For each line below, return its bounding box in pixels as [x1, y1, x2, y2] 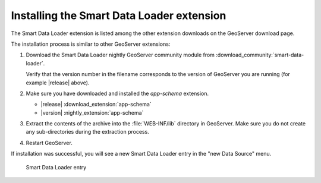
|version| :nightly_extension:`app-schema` [40, 109, 144, 116]
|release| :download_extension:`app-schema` [40, 101, 152, 108]
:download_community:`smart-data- [216, 51, 304, 59]
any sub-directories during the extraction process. [26, 128, 150, 135]
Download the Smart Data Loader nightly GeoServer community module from [26, 51, 215, 59]
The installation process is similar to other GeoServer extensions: [11, 40, 171, 48]
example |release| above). [26, 79, 90, 86]
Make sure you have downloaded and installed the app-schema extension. [26, 90, 209, 97]
